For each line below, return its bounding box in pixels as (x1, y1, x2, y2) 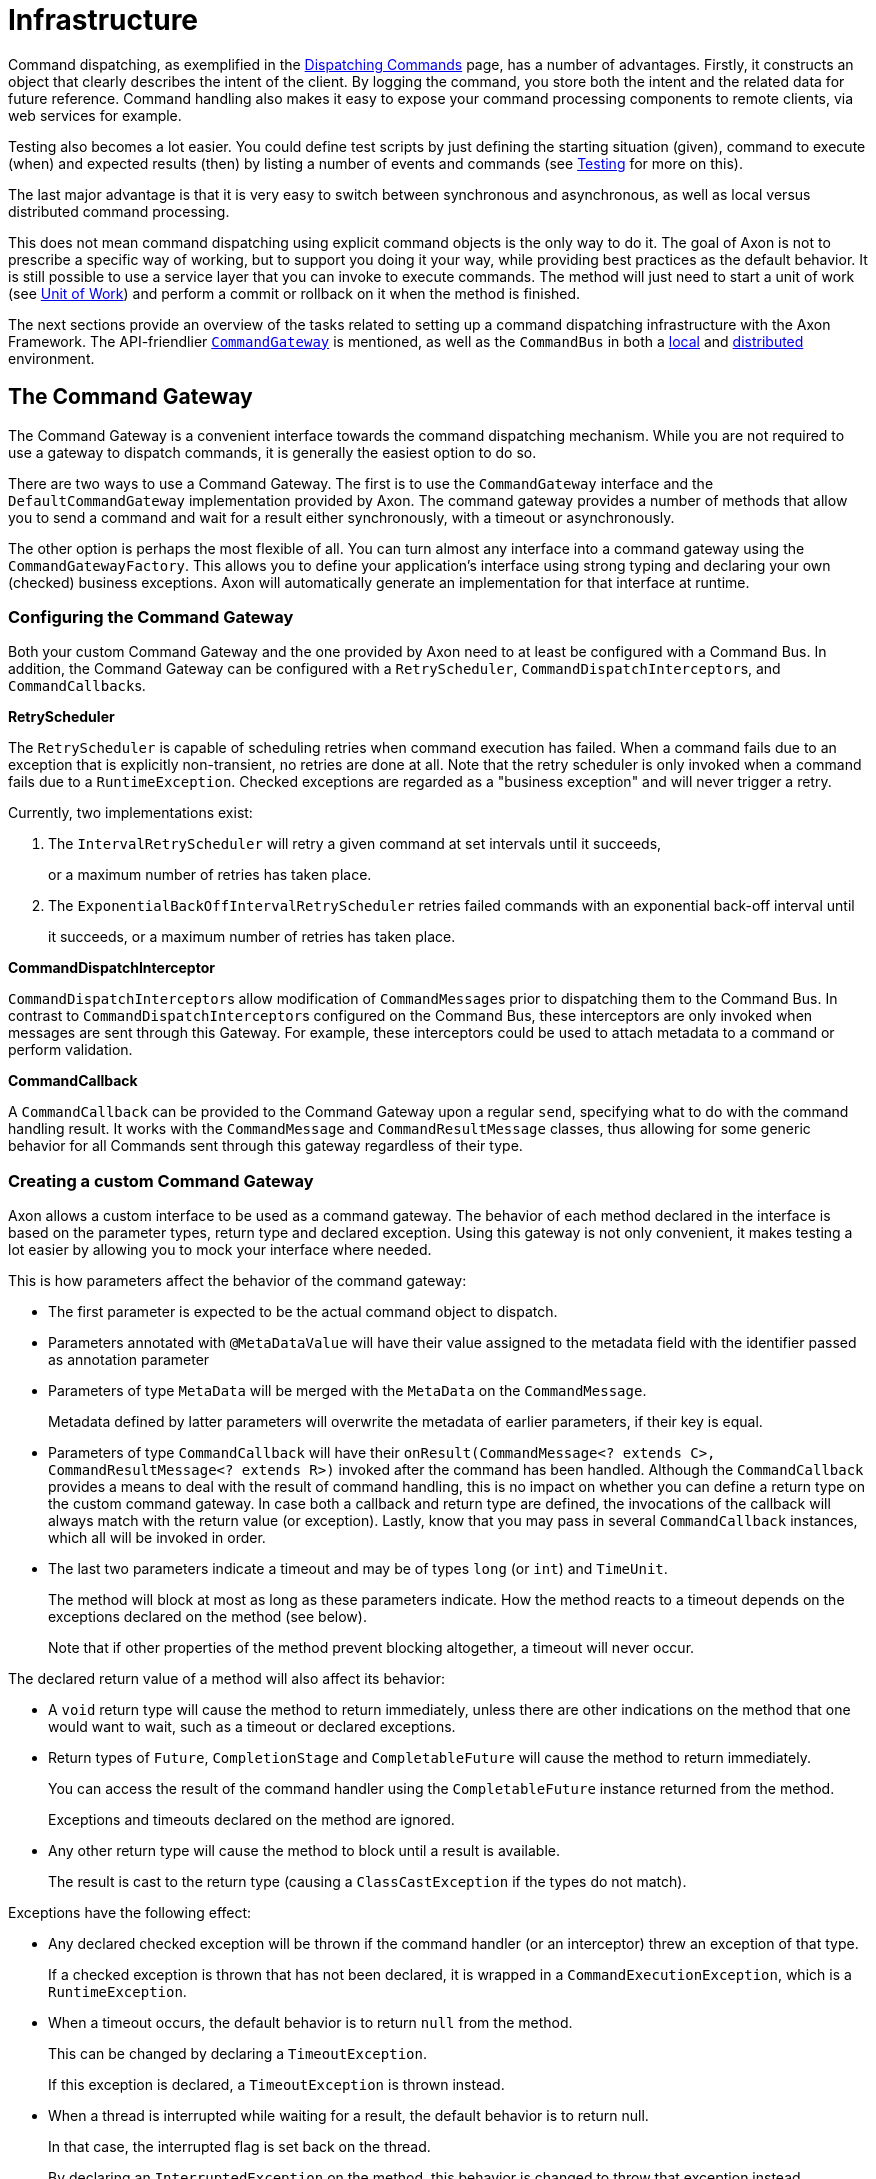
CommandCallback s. (8, 677, 146, 695)
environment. (8, 349, 95, 367)
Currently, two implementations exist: (8, 804, 253, 822)
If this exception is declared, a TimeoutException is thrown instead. (48, 2076, 505, 2094)
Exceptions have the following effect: (8, 1904, 252, 1922)
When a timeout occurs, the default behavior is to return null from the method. (48, 2014, 573, 2032)
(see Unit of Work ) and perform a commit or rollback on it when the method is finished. (8, 284, 581, 302)
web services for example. (8, 106, 182, 124)
